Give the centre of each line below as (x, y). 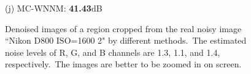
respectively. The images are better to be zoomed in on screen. (123, 64)
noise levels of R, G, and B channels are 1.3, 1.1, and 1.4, (113, 52)
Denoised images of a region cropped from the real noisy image (123, 28)
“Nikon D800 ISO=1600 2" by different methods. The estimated (126, 40)
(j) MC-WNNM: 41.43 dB (54, 8)
